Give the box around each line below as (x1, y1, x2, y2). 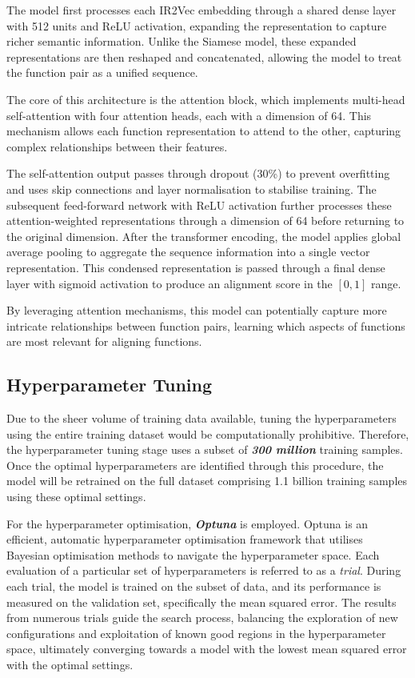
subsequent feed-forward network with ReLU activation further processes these (6, 196, 392, 213)
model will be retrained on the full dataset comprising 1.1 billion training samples (6, 472, 408, 489)
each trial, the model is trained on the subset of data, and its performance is (6, 578, 381, 595)
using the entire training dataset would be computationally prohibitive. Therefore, (6, 425, 409, 442)
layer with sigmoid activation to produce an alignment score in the (6, 275, 333, 291)
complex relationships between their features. (6, 138, 228, 154)
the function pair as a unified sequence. (6, 64, 198, 81)
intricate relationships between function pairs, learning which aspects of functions (6, 317, 405, 334)
